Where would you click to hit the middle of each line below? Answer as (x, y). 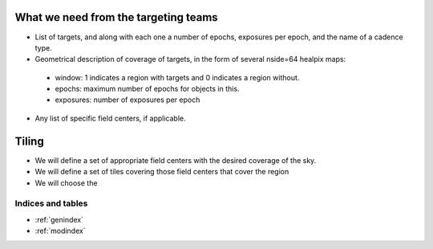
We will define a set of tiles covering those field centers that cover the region (162, 172)
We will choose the (66, 183)
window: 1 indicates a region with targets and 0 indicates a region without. (177, 77)
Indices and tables (51, 203)
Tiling (29, 141)
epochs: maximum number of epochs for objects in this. (147, 89)
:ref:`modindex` (60, 231)
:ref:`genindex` (59, 219)
